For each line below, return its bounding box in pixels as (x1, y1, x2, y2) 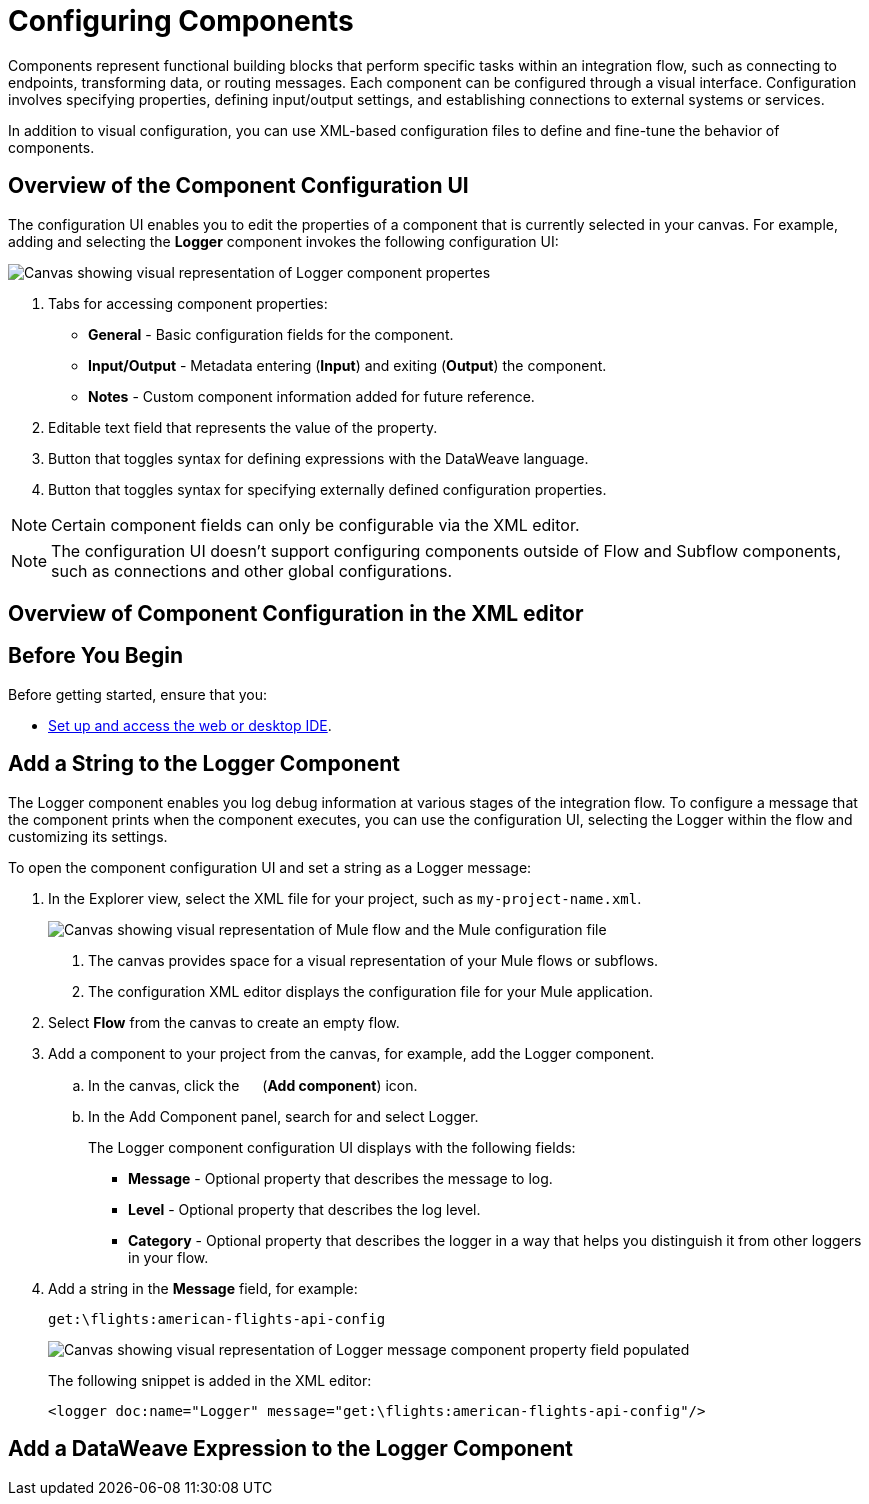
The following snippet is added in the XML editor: (48, 1371, 372, 1389)
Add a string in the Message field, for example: (48, 1279, 358, 1297)
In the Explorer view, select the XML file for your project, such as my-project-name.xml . (48, 889, 642, 907)
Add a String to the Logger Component (8, 751, 400, 777)
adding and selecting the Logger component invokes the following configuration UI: (8, 232, 559, 250)
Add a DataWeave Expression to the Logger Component (8, 1436, 573, 1462)
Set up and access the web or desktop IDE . (48, 716, 332, 734)
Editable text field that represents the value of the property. (48, 418, 438, 436)
